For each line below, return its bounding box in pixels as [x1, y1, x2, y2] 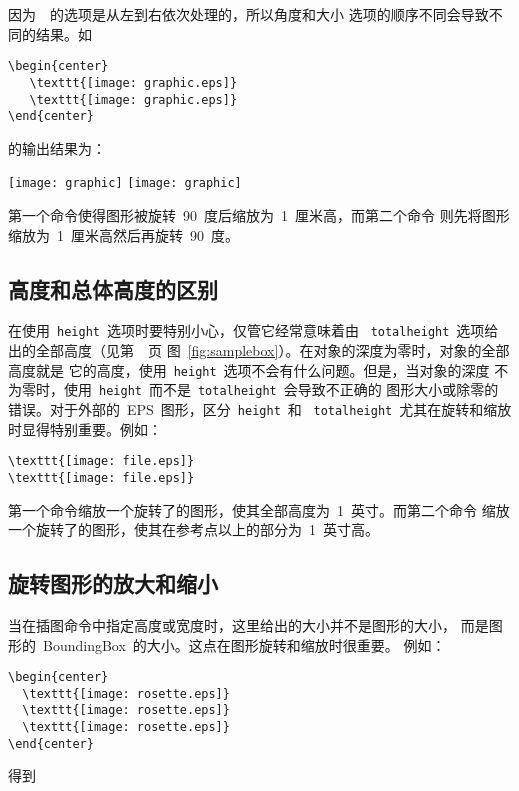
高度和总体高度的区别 [8, 273, 218, 304]
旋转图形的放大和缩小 [8, 568, 218, 599]
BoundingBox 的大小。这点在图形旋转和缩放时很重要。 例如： [42, 634, 446, 655]
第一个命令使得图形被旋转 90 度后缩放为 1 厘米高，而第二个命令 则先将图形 [8, 205, 510, 226]
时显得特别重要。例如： [8, 418, 162, 439]
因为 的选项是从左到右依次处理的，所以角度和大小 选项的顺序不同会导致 [8, 4, 489, 24]
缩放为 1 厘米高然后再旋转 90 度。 [8, 224, 239, 245]
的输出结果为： [8, 137, 106, 158]
